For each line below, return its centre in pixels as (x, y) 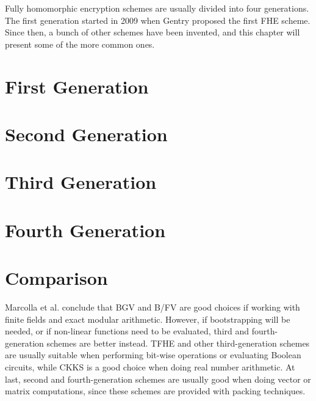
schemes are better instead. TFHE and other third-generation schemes (178, 343)
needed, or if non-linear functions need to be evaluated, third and (127, 331)
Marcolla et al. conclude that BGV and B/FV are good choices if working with (153, 307)
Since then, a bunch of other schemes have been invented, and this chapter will (153, 32)
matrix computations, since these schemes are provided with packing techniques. (155, 391)
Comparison (56, 278)
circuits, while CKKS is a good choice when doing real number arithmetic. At (150, 366)
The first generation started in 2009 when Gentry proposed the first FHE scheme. (158, 20)
